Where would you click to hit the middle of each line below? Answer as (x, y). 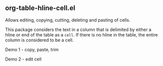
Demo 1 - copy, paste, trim (32, 49)
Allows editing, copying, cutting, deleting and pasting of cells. (68, 20)
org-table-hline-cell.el (40, 8)
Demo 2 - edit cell (23, 59)
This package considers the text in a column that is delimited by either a (78, 30)
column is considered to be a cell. (40, 40)
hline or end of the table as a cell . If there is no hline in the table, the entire (81, 34)
